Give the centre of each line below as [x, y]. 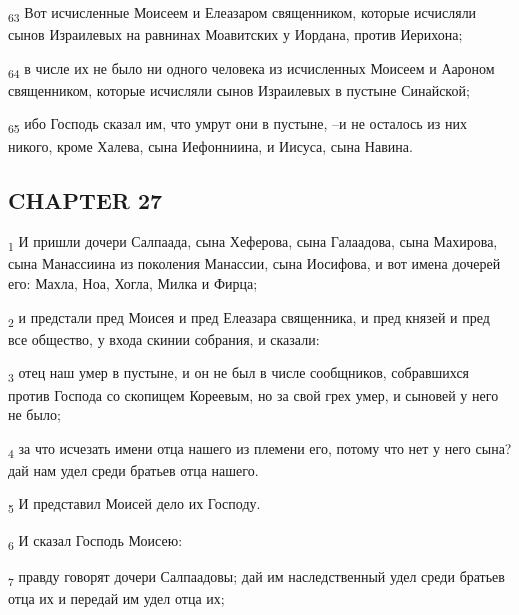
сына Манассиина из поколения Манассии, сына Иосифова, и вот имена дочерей [254, 263]
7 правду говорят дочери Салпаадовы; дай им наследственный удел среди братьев [256, 577]
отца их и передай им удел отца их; [116, 597]
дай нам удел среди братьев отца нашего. [133, 469]
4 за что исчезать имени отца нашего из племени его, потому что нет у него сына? [260, 449]
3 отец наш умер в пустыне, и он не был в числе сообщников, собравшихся [239, 374]
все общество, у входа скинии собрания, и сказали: [164, 338]
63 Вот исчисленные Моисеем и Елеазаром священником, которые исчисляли [242, 13]
